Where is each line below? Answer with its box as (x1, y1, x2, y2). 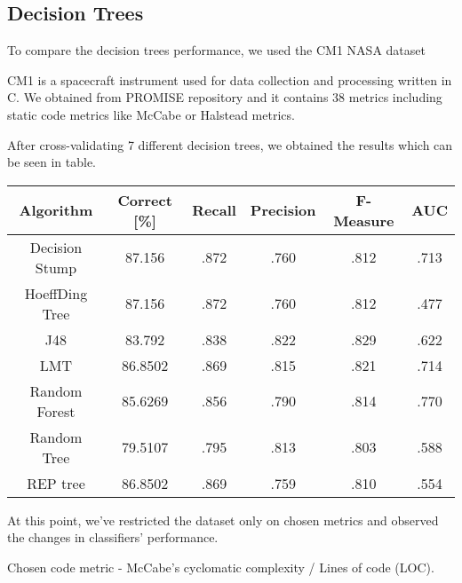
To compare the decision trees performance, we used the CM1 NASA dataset (7, 41, 426, 59)
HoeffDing (24, 282, 88, 303)
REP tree (27, 472, 85, 493)
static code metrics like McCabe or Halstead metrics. (7, 105, 295, 123)
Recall (192, 200, 236, 221)
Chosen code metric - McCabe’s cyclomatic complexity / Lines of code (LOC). (7, 557, 434, 576)
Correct (117, 189, 172, 210)
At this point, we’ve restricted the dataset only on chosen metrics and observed (7, 510, 439, 529)
